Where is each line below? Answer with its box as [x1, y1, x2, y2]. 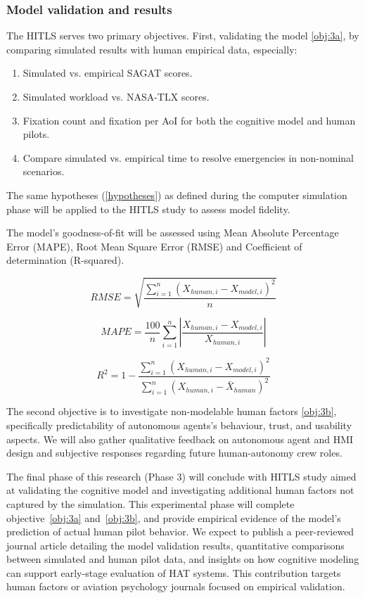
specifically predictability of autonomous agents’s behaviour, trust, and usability [6, 417, 352, 432]
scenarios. [23, 164, 65, 179]
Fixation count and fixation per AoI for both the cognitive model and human [23, 113, 356, 127]
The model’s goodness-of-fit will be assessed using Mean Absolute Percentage [6, 225, 339, 240]
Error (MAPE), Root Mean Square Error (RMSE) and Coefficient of [6, 238, 302, 253]
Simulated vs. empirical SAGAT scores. [23, 65, 193, 80]
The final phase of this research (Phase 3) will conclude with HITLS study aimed [6, 469, 357, 483]
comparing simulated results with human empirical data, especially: [6, 42, 297, 56]
